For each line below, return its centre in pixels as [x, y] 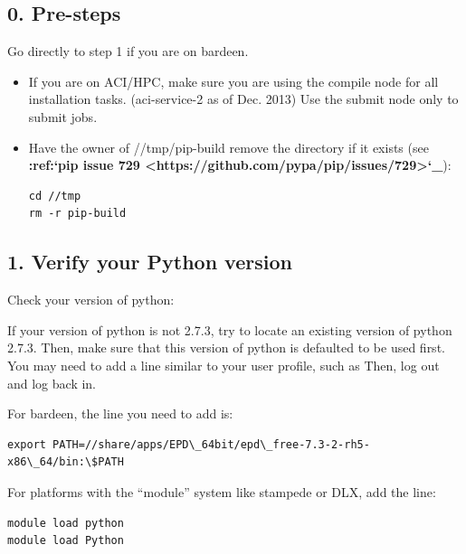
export [27, 444]
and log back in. [52, 383]
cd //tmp [55, 196]
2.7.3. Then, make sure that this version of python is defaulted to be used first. [226, 347]
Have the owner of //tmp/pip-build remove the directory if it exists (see [228, 147]
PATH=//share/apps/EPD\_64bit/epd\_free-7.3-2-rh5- [211, 444]
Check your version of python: [91, 300]
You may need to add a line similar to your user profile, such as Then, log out [223, 365]
